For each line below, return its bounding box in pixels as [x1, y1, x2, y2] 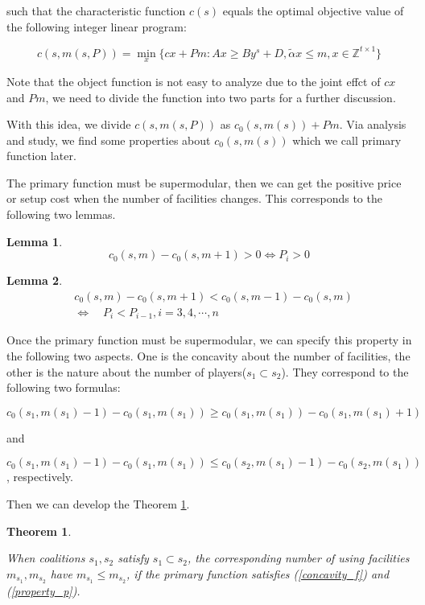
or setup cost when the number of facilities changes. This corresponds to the [6, 190, 382, 207]
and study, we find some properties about [6, 131, 211, 148]
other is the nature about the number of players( [6, 363, 247, 380]
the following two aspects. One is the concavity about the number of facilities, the [6, 347, 411, 364]
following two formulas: [6, 379, 121, 396]
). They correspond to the [281, 363, 409, 380]
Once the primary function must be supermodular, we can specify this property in [6, 331, 412, 348]
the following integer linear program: [6, 18, 187, 35]
